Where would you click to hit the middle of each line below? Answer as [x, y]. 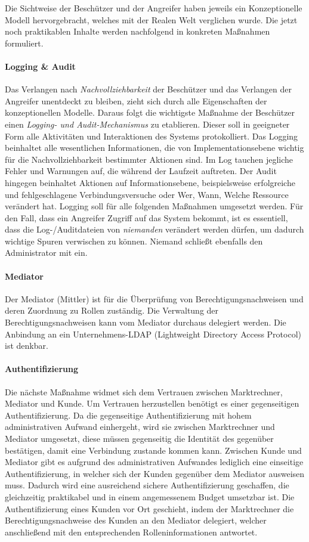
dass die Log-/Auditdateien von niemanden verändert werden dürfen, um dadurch [154, 229]
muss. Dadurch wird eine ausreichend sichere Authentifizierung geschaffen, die [147, 485]
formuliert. [24, 43]
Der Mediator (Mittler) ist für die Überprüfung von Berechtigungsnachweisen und [154, 298]
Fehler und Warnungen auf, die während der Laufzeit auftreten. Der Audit [141, 171]
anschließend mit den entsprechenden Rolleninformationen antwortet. [131, 532]
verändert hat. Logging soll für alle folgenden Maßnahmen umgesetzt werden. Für [154, 206]
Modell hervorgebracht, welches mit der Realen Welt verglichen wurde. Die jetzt [151, 19]
